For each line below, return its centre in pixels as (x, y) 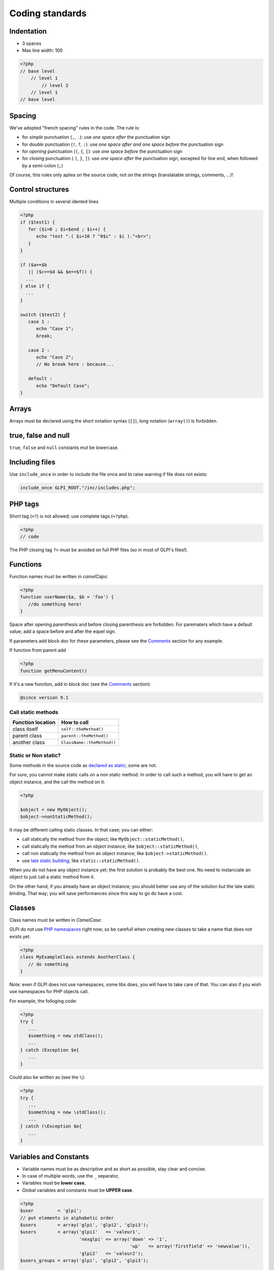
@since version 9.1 (44, 697)
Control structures (39, 190)
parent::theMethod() (85, 736)
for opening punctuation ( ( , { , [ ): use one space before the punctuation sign (102, 151)
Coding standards (48, 13)
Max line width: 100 (42, 50)
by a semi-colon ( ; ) (43, 166)
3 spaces (32, 44)
